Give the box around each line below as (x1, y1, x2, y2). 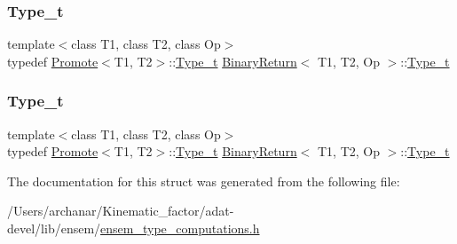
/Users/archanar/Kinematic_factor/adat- (7, 201, 234, 220)
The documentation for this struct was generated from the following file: (7, 171, 400, 190)
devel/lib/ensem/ (7, 219, 101, 237)
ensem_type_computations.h (100, 219, 260, 237)
